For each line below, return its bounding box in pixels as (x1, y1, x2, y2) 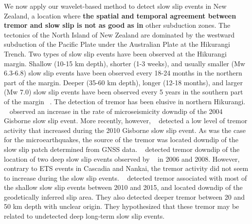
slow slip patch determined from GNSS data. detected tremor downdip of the (4, 144, 240, 154)
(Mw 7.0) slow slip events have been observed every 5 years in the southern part (4, 87, 243, 97)
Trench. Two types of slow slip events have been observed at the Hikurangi (4, 48, 227, 58)
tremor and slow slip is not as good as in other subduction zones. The (4, 20, 231, 30)
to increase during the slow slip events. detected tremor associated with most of (4, 172, 247, 183)
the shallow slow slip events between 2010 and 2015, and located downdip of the (4, 182, 243, 192)
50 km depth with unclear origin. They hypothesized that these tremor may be (4, 201, 239, 211)
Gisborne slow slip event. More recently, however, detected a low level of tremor (4, 115, 248, 126)
